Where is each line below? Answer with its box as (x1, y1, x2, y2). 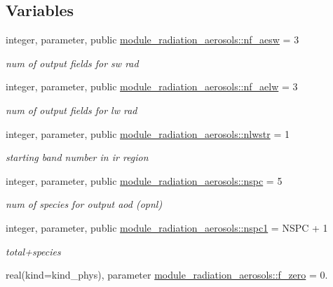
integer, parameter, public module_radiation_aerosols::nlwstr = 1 (6, 126, 290, 141)
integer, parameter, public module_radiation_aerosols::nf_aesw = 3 (6, 32, 299, 47)
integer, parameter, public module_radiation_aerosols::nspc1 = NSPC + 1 (6, 220, 328, 234)
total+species (6, 244, 61, 258)
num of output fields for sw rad (6, 55, 139, 70)
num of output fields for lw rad (6, 102, 137, 117)
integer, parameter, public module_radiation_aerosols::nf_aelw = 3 (6, 79, 298, 94)
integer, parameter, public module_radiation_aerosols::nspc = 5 (6, 173, 283, 188)
